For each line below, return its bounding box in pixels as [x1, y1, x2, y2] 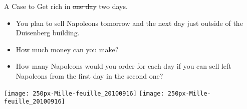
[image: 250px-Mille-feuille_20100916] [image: [4, 90, 164, 97]
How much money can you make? [16, 44, 119, 54]
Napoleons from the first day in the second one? [16, 70, 163, 81]
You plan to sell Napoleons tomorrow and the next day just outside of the [16, 17, 243, 28]
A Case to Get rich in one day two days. [4, 1, 128, 11]
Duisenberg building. [16, 27, 80, 38]
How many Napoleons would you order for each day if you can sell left [16, 61, 231, 71]
